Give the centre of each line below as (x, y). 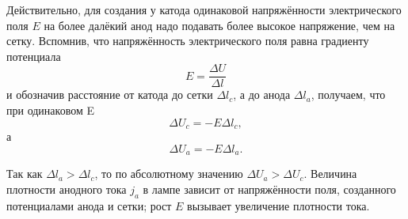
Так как (25, 174)
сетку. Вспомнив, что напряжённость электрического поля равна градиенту (188, 41)
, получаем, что (348, 94)
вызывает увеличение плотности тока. (278, 205)
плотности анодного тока (67, 189)
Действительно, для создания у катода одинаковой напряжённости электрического (204, 9)
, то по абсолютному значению (169, 174)
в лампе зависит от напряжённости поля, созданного (269, 189)
